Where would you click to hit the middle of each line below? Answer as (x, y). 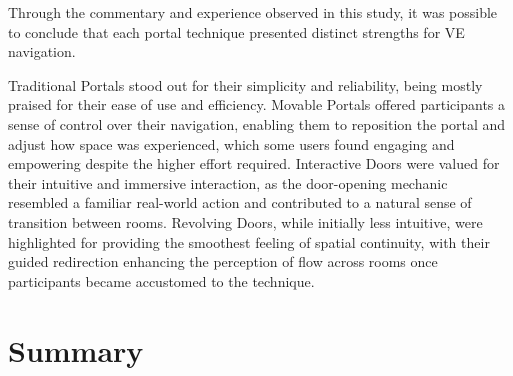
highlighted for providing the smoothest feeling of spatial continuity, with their (249, 241)
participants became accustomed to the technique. (161, 280)
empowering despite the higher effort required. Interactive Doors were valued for (254, 163)
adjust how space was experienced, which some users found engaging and (231, 143)
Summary (76, 349)
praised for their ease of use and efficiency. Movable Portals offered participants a (257, 104)
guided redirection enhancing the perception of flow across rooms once (223, 261)
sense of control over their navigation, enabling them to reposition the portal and (257, 123)
